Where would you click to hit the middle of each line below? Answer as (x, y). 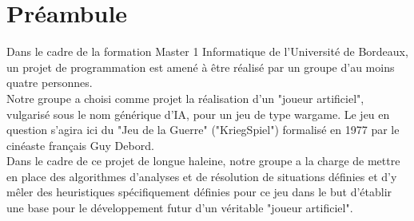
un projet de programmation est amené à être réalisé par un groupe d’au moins (201, 67)
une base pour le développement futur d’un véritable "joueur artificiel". (180, 208)
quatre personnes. (50, 83)
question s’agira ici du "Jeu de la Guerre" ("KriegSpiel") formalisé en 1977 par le (203, 130)
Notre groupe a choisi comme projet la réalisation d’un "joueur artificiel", (185, 98)
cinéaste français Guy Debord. (80, 145)
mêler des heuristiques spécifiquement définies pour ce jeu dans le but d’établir (199, 192)
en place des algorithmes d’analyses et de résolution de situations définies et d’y (202, 176)
